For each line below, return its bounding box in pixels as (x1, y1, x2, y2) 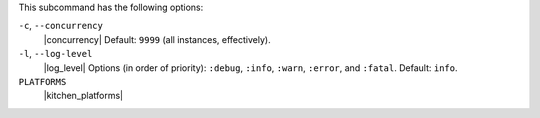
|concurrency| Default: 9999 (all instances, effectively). (43, 33, 271, 45)
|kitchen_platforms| (43, 90, 124, 102)
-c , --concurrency (18, 20, 104, 32)
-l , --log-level (18, 48, 93, 60)
